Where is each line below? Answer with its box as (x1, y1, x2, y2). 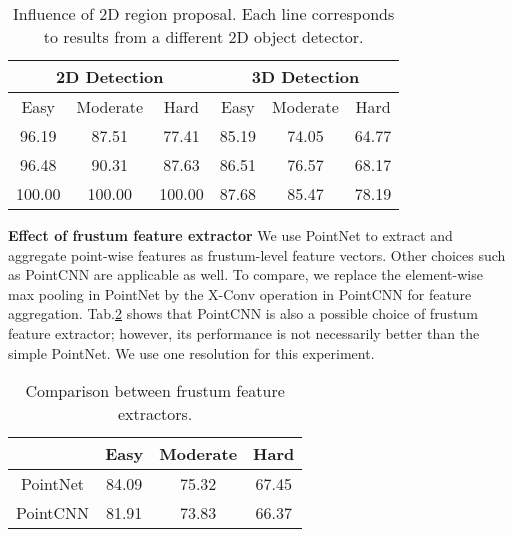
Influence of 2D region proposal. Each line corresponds (12, 2, 395, 25)
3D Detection (251, 65, 360, 88)
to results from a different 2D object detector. (43, 25, 364, 48)
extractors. (117, 402, 193, 426)
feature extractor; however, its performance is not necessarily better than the (8, 322, 480, 343)
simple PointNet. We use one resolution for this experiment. (8, 342, 375, 363)
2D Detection (56, 65, 164, 88)
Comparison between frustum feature (25, 379, 285, 403)
